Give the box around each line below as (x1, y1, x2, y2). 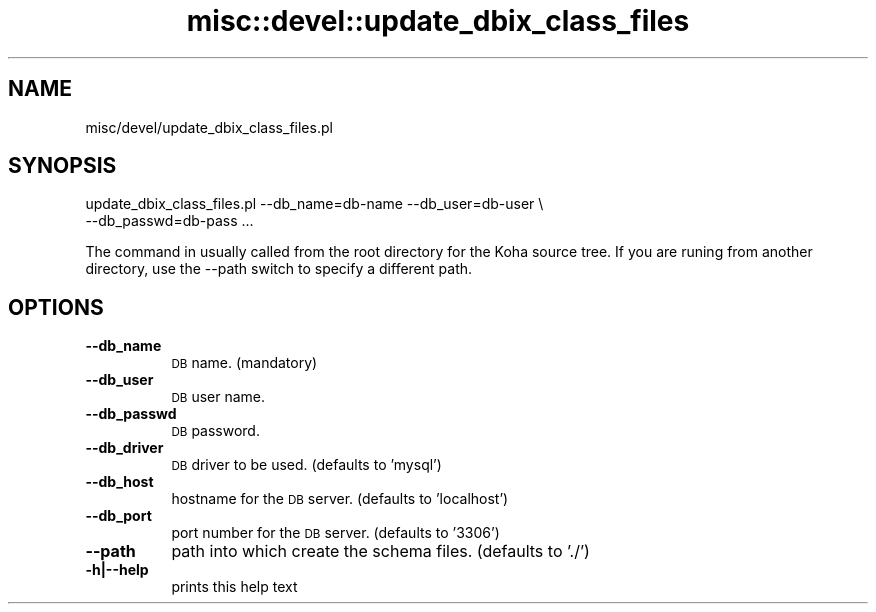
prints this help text (171, 578, 298, 596)
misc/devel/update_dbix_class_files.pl (85, 118, 333, 136)
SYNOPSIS (8, 153, 117, 179)
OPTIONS (8, 294, 104, 320)
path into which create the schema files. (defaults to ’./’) (171, 541, 590, 562)
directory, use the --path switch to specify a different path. (85, 260, 473, 278)
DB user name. (171, 388, 266, 406)
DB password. (171, 422, 260, 440)
